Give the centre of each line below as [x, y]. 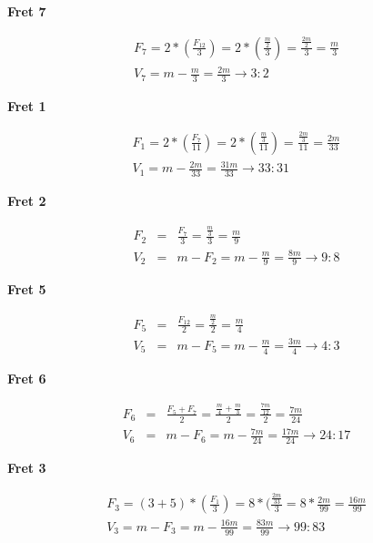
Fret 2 [27, 200]
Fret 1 [27, 106]
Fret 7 [27, 11]
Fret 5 [27, 289]
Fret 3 [27, 468]
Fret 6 [27, 378]
